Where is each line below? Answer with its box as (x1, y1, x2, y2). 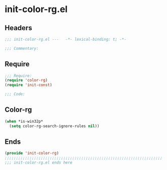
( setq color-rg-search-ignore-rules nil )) (9, 123, 100, 129)
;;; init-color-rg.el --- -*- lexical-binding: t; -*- (5, 37, 127, 42)
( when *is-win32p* (5, 119, 43, 124)
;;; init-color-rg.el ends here (5, 160, 72, 165)
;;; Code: (5, 92, 26, 97)
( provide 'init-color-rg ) (5, 151, 59, 156)
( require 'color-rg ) (5, 78, 48, 83)
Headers (5, 24, 32, 32)
